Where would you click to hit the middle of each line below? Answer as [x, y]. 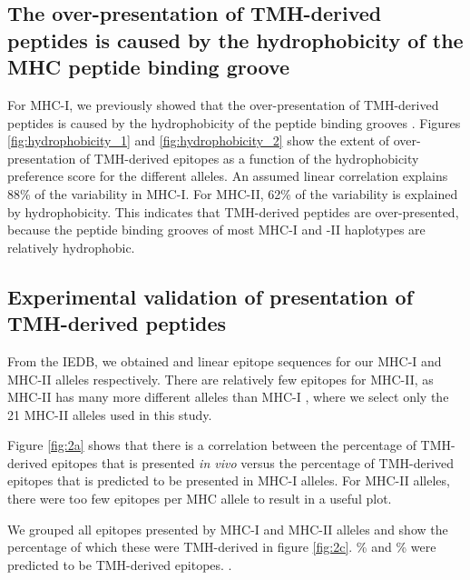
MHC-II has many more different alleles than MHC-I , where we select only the [228, 397]
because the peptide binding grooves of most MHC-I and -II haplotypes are [216, 230]
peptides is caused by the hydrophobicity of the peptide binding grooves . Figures [234, 122]
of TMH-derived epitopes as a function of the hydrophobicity [249, 158]
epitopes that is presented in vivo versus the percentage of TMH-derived [253, 462]
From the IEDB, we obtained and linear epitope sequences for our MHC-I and [225, 360]
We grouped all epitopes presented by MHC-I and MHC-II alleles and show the [228, 529]
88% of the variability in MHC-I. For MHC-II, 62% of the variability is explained [233, 193]
